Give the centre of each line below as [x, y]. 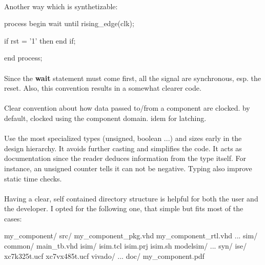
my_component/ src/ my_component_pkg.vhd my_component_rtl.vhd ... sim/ [131, 236]
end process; [23, 58]
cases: [13, 218]
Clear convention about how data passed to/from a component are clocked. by [127, 108]
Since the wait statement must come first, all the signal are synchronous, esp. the [132, 78]
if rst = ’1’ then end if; [40, 40]
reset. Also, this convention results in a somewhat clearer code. [103, 88]
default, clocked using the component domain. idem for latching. [105, 118]
